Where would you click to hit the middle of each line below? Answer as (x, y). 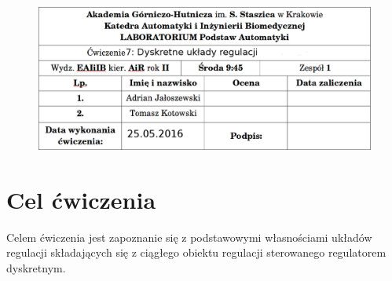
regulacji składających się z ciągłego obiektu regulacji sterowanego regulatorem (196, 252)
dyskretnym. (36, 267)
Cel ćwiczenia (81, 199)
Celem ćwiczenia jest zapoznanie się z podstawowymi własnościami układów (189, 237)
